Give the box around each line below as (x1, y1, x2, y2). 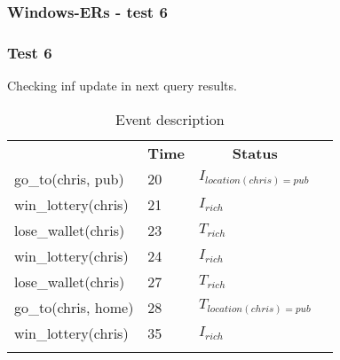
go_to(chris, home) (14, 296, 134, 317)
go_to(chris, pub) (14, 168, 124, 189)
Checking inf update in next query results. (7, 76, 237, 95)
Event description (115, 108, 225, 129)
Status (232, 142, 278, 163)
